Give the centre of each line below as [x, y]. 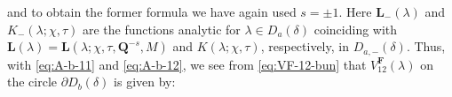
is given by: [145, 82]
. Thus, [426, 46]
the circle [32, 82]
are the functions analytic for [161, 29]
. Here [355, 11]
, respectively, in [305, 46]
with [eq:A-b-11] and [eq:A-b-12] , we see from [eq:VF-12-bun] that [187, 64]
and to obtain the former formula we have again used [152, 11]
